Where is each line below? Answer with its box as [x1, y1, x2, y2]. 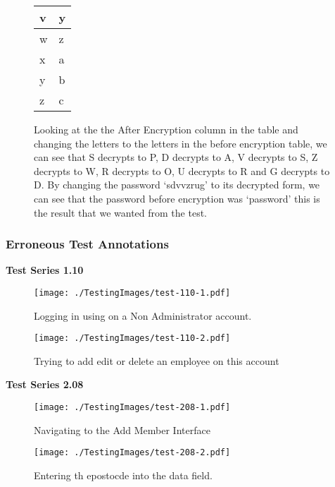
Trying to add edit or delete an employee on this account [34, 353, 279, 368]
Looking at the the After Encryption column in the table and [34, 122, 298, 136]
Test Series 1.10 [6, 263, 84, 277]
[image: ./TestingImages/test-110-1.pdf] [34, 287, 231, 298]
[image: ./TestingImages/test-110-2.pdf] [34, 333, 231, 344]
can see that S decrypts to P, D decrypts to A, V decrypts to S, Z [34, 150, 318, 164]
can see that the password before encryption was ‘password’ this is [34, 191, 320, 205]
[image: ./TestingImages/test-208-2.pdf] [34, 447, 231, 458]
